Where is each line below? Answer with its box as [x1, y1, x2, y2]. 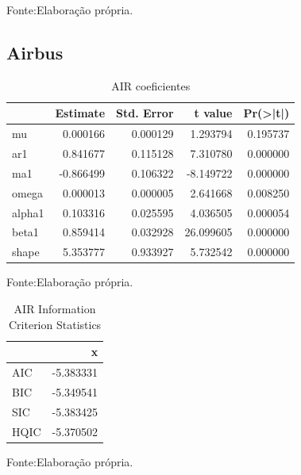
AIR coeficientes [111, 77, 191, 94]
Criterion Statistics [8, 316, 102, 332]
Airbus [6, 40, 64, 64]
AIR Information [14, 300, 96, 316]
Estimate [55, 105, 106, 121]
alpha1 [12, 204, 44, 220]
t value [194, 105, 233, 121]
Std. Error [116, 105, 174, 121]
